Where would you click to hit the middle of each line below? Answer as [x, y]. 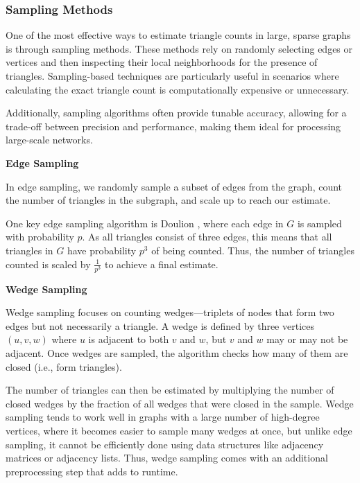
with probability [40, 237]
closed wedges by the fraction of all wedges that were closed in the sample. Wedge [180, 403]
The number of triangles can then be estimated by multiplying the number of [170, 390]
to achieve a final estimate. [161, 264]
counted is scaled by [48, 264]
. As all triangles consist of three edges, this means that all [207, 237]
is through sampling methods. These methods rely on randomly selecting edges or [179, 48]
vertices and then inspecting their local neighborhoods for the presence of [162, 62]
